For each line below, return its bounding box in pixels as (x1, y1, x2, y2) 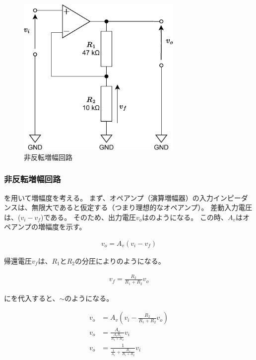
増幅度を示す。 (38, 221, 86, 232)
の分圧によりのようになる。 (75, 256, 165, 266)
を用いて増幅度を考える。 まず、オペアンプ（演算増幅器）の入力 (4, 192, 213, 203)
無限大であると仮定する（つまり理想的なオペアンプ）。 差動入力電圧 (31, 202, 253, 213)
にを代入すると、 (4, 292, 60, 303)
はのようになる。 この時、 (142, 212, 228, 222)
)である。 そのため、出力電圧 (40, 212, 136, 222)
